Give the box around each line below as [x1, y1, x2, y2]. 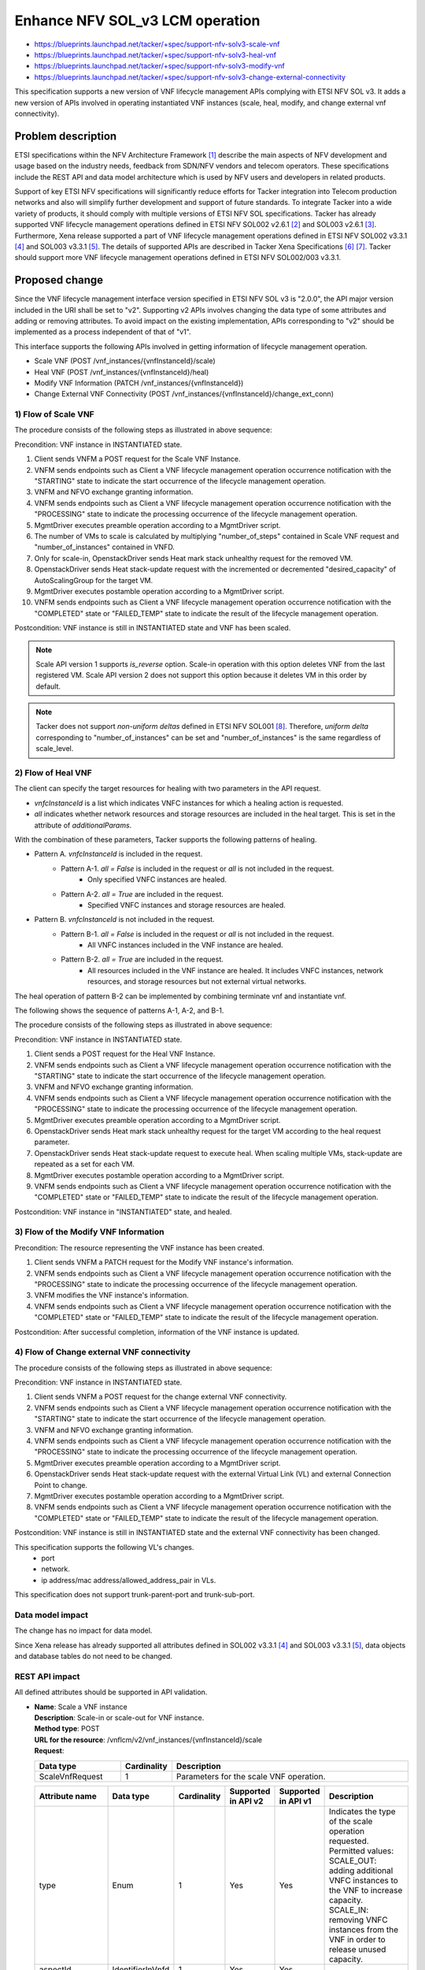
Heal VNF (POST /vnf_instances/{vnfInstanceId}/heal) [34, 367, 209, 377]
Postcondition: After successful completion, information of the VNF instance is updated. [14, 1327, 300, 1336]
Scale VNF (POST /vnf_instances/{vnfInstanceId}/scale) [34, 356, 216, 366]
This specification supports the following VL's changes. [14, 1542, 194, 1552]
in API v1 [279, 1795, 312, 1806]
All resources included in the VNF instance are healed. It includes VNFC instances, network [87, 965, 384, 975]
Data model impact [14, 1609, 89, 1620]
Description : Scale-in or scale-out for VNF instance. [34, 1712, 205, 1722]
